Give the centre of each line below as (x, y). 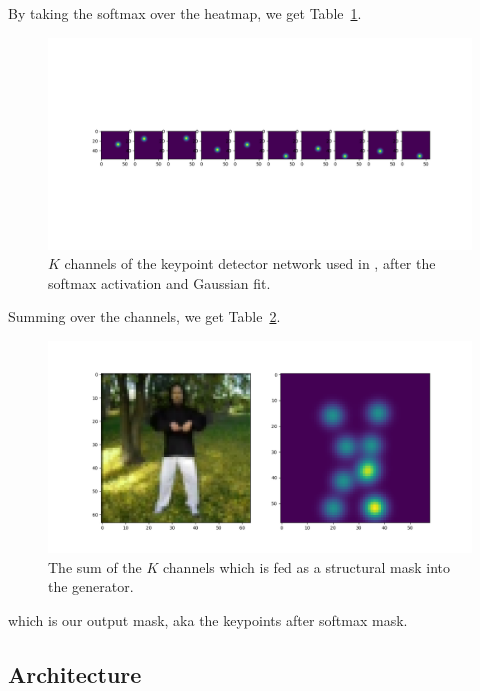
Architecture (75, 673)
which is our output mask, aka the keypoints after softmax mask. (208, 619)
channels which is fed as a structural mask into (307, 566)
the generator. (91, 586)
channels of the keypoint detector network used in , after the (250, 263)
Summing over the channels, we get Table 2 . (144, 316)
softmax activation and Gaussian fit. (159, 282)
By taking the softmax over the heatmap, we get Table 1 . (185, 13)
